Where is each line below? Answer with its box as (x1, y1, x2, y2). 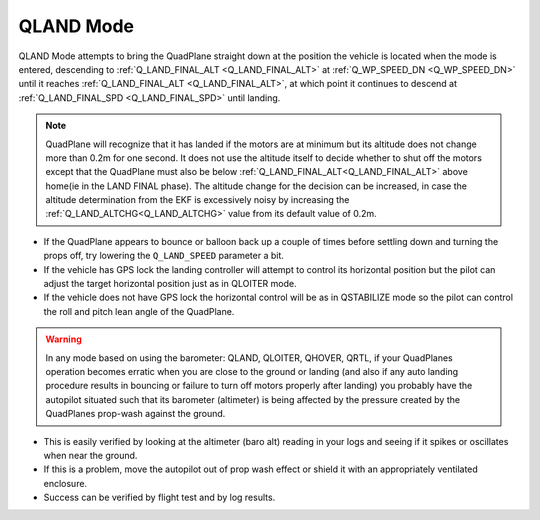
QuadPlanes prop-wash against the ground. (45, 408, 226, 420)
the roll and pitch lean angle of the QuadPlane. (43, 305, 235, 317)
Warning (45, 333, 82, 345)
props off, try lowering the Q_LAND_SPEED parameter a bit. (43, 250, 285, 262)
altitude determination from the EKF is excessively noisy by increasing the (45, 194, 350, 206)
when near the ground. (43, 449, 138, 461)
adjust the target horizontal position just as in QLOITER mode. (43, 278, 297, 290)
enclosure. (43, 477, 88, 489)
